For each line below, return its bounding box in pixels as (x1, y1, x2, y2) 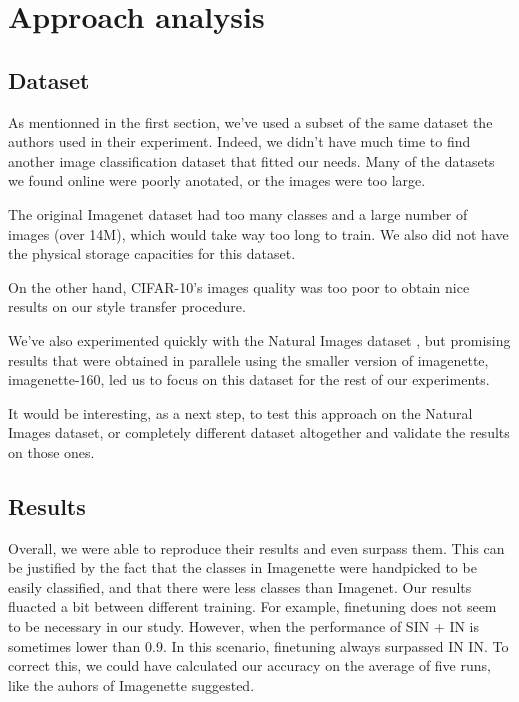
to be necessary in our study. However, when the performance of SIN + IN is (8, 616, 480, 637)
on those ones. (8, 441, 95, 462)
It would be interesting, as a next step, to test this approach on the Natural (8, 402, 473, 423)
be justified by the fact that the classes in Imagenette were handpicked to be (8, 557, 477, 578)
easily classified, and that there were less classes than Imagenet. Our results (8, 576, 472, 597)
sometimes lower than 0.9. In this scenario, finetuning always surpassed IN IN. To (8, 635, 509, 656)
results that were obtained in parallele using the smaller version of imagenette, (8, 349, 489, 370)
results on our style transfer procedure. (8, 296, 246, 317)
